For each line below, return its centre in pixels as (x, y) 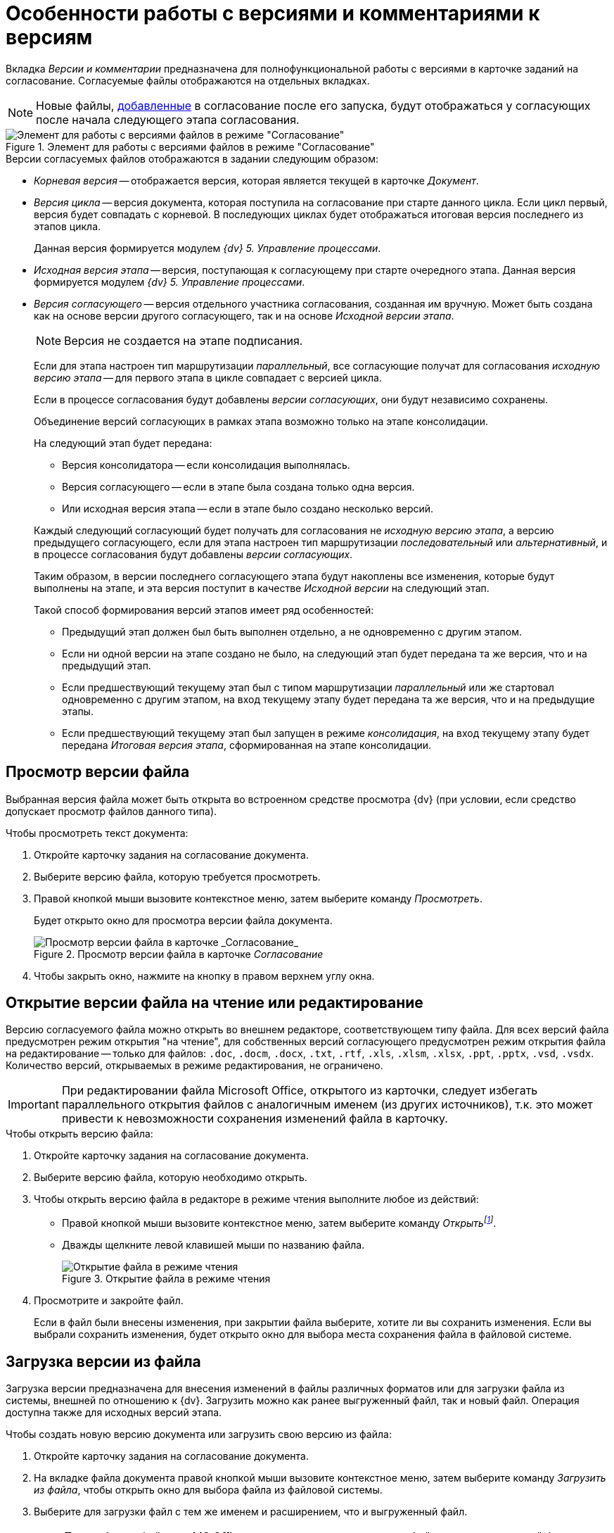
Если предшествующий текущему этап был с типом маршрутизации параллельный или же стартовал (308, 687)
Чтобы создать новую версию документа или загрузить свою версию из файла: (199, 1434)
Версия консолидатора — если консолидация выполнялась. (206, 465)
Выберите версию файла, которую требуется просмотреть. (177, 876)
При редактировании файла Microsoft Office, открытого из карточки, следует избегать (300, 1091)
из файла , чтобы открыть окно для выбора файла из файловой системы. (208, 1489)
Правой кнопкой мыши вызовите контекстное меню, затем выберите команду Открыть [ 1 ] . (279, 1222)
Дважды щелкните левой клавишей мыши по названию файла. (213, 1245)
